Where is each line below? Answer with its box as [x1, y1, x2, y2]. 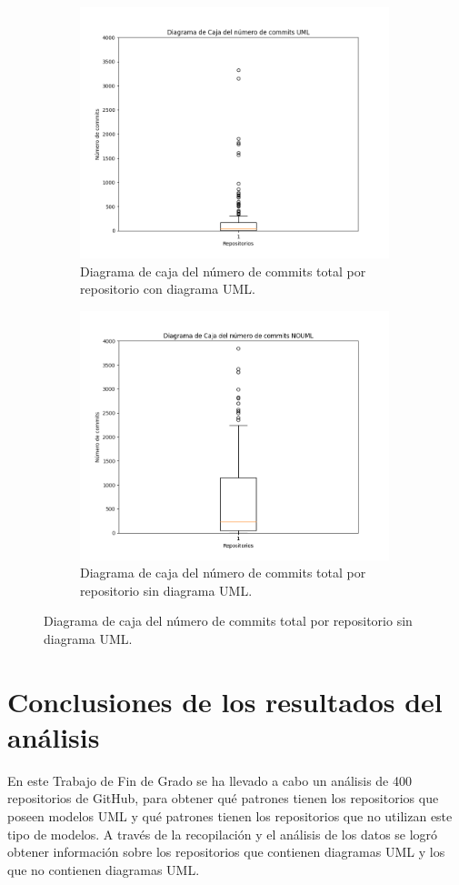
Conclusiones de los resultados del [7, 682, 443, 719]
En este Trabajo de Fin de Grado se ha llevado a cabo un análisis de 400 [7, 770, 412, 789]
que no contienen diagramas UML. [7, 860, 200, 879]
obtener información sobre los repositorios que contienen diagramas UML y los [7, 842, 445, 861]
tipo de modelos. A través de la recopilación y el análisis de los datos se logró [7, 824, 438, 843]
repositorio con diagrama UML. [80, 279, 255, 298]
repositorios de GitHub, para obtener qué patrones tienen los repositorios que [7, 789, 439, 808]
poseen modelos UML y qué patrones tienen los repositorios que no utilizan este [7, 807, 453, 826]
